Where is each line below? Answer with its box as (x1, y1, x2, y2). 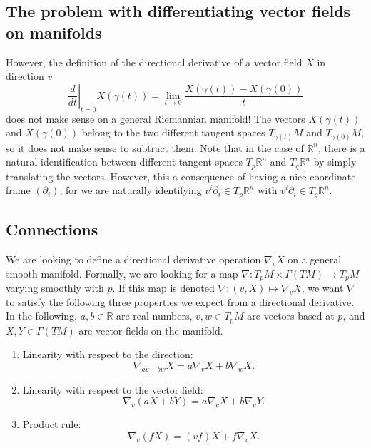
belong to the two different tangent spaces (81, 125, 265, 140)
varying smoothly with (6, 280, 104, 295)
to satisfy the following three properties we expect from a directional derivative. (6, 294, 355, 309)
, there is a (318, 140, 365, 155)
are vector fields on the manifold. (78, 322, 223, 337)
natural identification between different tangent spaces (6, 154, 243, 169)
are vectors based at (247, 308, 335, 323)
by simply (313, 154, 357, 169)
